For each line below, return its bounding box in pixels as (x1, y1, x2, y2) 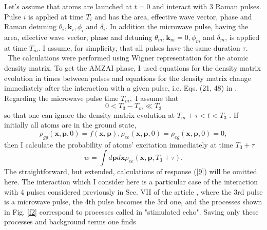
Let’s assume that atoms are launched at (4, 1, 132, 11)
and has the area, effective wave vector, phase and (94, 11, 252, 22)
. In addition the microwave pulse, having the (105, 21, 249, 32)
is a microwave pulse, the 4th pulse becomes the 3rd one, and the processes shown (4, 196, 262, 207)
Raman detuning (4, 21, 57, 32)
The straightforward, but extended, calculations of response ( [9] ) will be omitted (4, 166, 257, 177)
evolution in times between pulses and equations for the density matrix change (4, 72, 251, 83)
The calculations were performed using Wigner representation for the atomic (8, 52, 249, 63)
